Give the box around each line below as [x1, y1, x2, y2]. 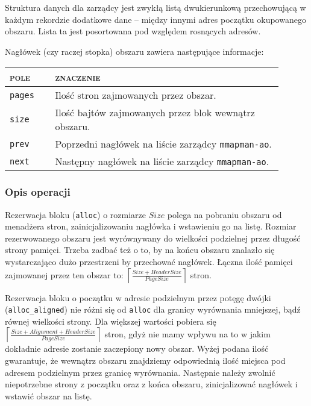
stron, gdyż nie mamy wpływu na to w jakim [104, 327, 271, 340]
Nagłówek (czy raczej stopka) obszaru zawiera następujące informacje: [5, 45, 264, 57]
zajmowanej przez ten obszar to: [5, 268, 124, 281]
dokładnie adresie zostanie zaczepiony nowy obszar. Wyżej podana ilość [5, 342, 269, 355]
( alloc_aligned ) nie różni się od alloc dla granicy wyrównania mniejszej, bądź [5, 303, 301, 316]
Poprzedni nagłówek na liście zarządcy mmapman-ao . [55, 137, 272, 151]
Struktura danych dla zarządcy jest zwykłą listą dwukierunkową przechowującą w [5, 1, 306, 13]
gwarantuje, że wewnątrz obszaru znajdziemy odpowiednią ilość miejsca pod [5, 354, 286, 367]
